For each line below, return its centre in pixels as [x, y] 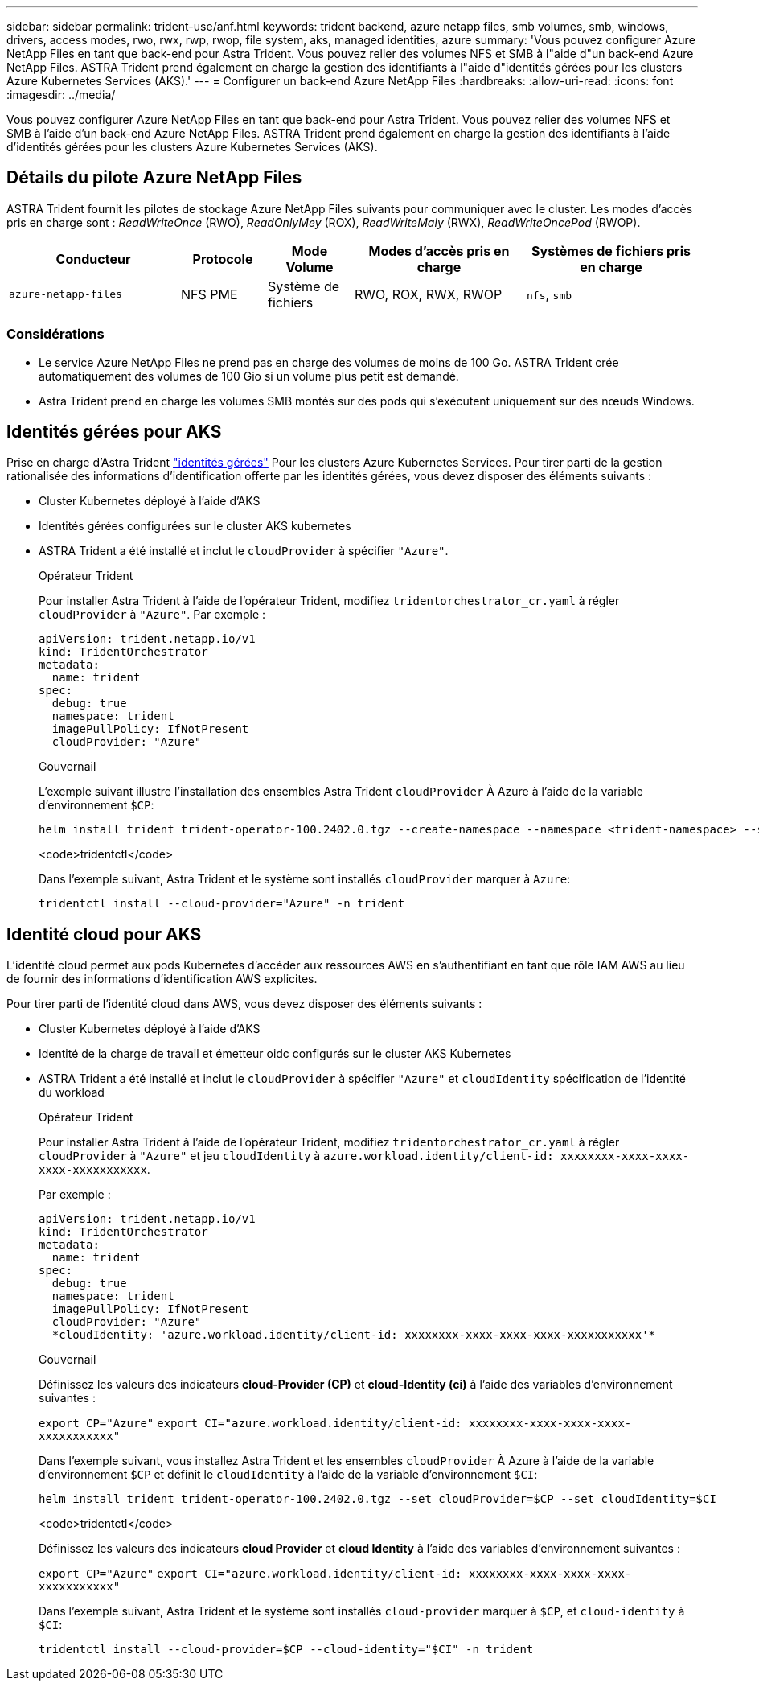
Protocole [223, 259]
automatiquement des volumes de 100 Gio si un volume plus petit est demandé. [249, 376]
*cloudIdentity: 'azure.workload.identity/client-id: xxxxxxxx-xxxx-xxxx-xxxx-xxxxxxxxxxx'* [354, 1335]
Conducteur [93, 259]
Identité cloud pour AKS [104, 934]
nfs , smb [550, 294]
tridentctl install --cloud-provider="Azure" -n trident [222, 904]
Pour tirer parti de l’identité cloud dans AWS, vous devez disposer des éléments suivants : [244, 1004]
